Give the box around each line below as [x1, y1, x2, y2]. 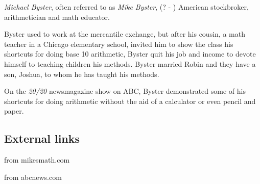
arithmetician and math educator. [4, 11, 110, 22]
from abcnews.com [4, 171, 62, 182]
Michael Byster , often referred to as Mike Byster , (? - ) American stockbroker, [4, 2, 249, 12]
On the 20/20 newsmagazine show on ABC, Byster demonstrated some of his [4, 86, 246, 96]
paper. [4, 106, 24, 116]
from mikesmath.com [4, 154, 70, 165]
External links [4, 130, 80, 146]
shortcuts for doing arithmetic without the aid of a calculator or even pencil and [4, 95, 256, 106]
